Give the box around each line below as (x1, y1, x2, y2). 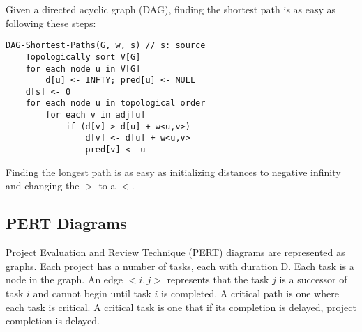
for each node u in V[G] (25, 63, 141, 74)
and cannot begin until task (33, 285, 151, 300)
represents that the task (167, 272, 269, 287)
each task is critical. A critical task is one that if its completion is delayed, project (6, 299, 356, 314)
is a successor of (279, 272, 347, 287)
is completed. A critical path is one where (160, 285, 339, 300)
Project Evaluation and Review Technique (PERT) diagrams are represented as (6, 245, 345, 260)
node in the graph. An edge (6, 272, 123, 287)
